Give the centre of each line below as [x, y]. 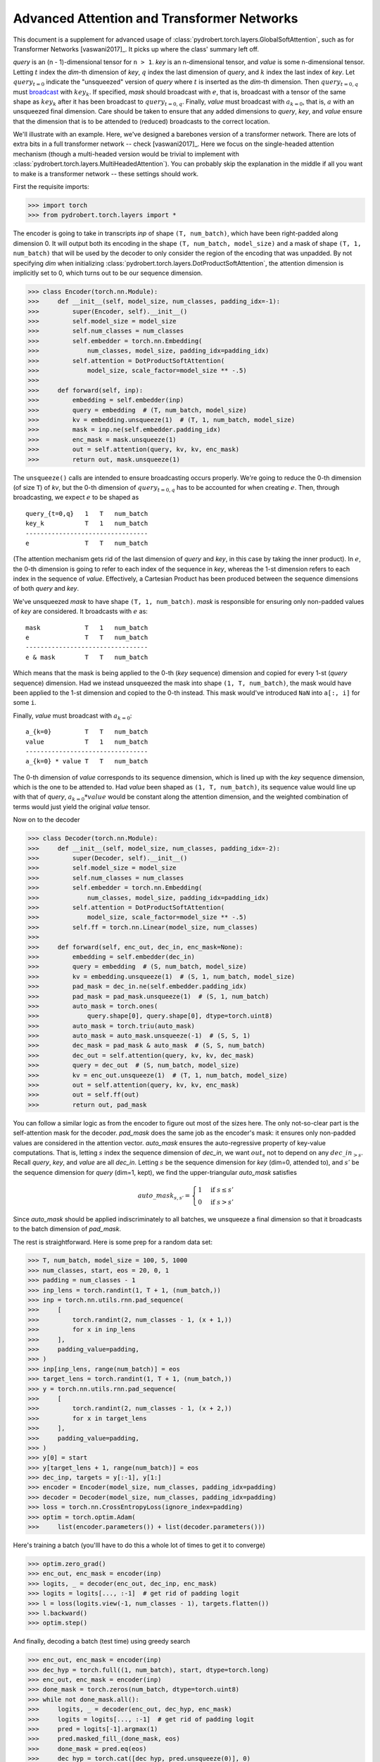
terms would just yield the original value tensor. [82, 806]
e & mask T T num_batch [87, 657]
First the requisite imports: [51, 187]
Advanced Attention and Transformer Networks [156, 18]
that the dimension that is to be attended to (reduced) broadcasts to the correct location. [141, 121]
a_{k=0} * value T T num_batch [87, 762]
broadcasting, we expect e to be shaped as [76, 498]
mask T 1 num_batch [87, 628]
